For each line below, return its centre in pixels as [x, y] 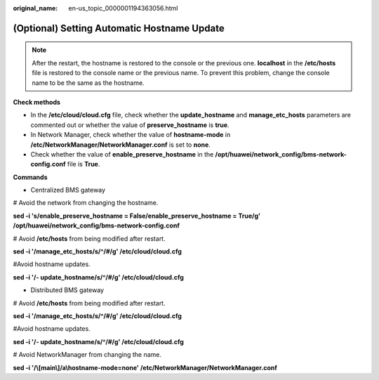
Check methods [37, 102]
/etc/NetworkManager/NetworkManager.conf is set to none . [120, 145]
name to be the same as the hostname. [88, 83]
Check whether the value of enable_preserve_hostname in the [122, 154]
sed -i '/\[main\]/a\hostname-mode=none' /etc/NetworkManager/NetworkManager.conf [145, 367]
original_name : [35, 8]
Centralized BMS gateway [68, 190]
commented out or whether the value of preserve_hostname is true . [130, 125]
